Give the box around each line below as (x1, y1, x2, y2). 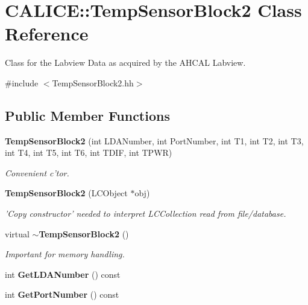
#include (5, 76, 39, 89)
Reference (5, 21, 89, 46)
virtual (5, 227, 30, 240)
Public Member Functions (5, 106, 170, 124)
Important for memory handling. (5, 248, 125, 260)
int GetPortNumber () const (5, 288, 119, 301)
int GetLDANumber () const (5, 268, 121, 280)
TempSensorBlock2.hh (52, 76, 134, 89)
